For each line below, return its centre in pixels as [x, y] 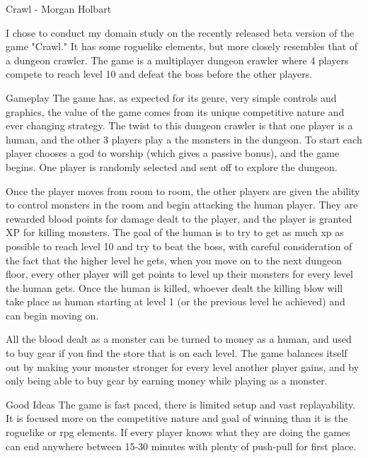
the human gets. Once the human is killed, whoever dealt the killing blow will [174, 287]
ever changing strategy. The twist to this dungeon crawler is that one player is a [179, 125]
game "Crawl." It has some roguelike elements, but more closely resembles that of [182, 46]
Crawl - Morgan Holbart [59, 8]
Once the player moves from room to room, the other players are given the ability [183, 190]
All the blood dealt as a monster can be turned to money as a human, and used [179, 339]
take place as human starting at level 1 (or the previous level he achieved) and [176, 301]
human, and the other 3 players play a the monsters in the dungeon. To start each [184, 139]
